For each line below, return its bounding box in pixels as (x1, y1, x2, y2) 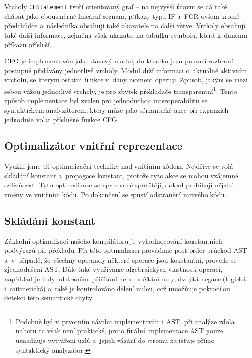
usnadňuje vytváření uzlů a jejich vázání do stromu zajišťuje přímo (15, 335, 215, 345)
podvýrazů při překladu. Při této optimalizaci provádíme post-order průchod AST (4, 245, 247, 255)
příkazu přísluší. (4, 39, 52, 49)
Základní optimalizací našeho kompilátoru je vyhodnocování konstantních (4, 235, 222, 246)
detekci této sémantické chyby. (4, 293, 94, 303)
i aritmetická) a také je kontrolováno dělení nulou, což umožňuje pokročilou (4, 283, 230, 293)
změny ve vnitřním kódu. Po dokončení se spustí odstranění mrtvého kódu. (4, 189, 227, 199)
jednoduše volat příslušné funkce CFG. (4, 114, 119, 125)
